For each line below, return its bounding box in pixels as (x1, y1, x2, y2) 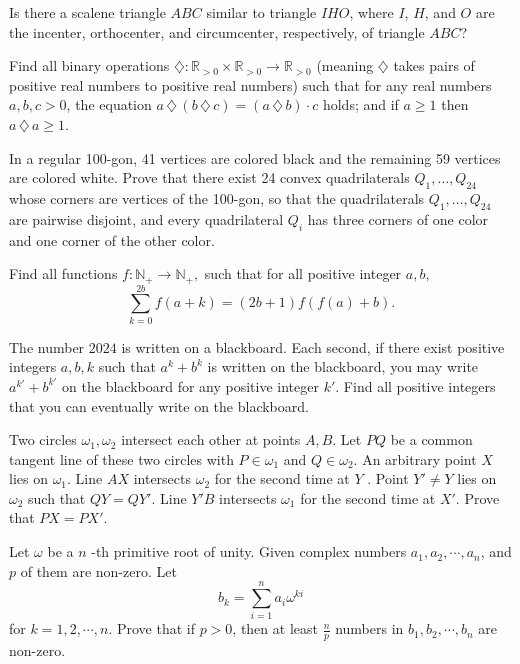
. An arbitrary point (353, 448, 477, 469)
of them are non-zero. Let (20, 560, 177, 581)
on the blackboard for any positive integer (62, 375, 319, 396)
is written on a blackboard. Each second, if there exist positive (121, 336, 505, 357)
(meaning (316, 55, 374, 76)
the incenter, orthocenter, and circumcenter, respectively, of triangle (9, 21, 425, 42)
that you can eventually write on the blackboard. (9, 395, 309, 416)
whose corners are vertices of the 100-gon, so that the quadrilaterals (9, 187, 425, 208)
